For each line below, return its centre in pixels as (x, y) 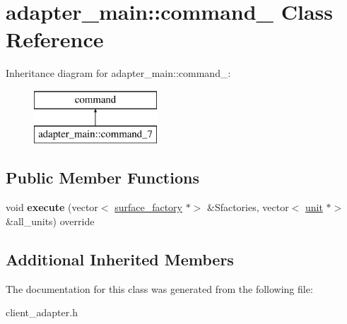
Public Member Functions (102, 178)
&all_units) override (50, 221)
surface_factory (148, 207)
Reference (55, 39)
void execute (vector (52, 207)
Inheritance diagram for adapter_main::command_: (118, 73)
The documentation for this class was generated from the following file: (159, 288)
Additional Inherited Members (120, 259)
